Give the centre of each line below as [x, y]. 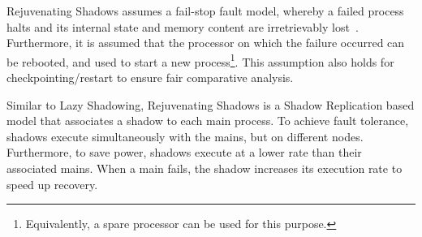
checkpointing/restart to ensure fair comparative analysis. [150, 78]
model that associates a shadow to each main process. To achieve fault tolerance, [208, 121]
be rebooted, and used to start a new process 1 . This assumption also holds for [200, 60]
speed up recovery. [52, 184]
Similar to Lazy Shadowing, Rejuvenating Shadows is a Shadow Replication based [211, 104]
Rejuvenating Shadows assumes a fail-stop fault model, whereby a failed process [205, 11]
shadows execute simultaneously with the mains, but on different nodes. [185, 136]
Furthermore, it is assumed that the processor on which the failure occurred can [206, 43]
